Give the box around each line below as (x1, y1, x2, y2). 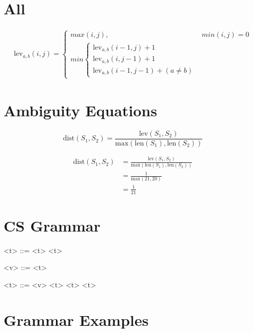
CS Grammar (4, 215, 101, 236)
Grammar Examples (4, 309, 149, 330)
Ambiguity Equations (4, 99, 158, 120)
